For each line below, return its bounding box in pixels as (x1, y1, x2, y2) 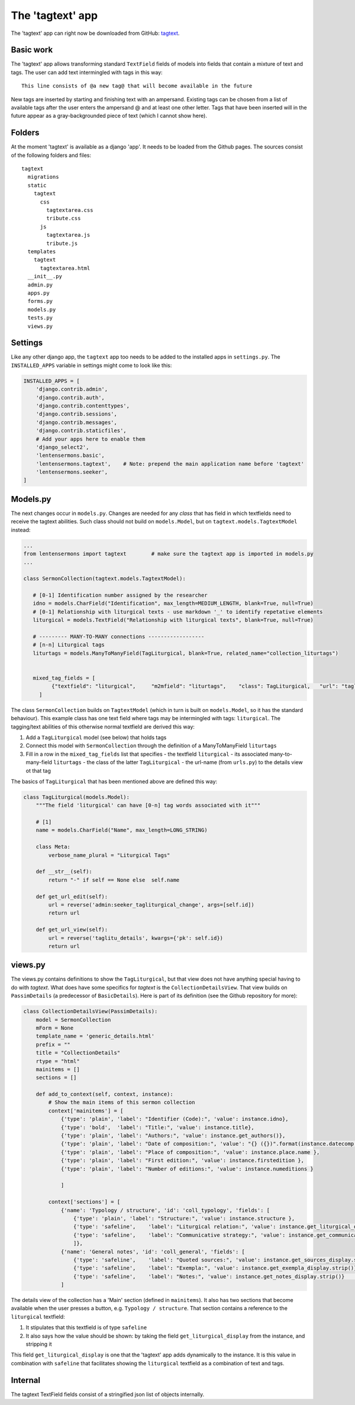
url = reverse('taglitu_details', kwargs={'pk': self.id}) (48, 934, 224, 941)
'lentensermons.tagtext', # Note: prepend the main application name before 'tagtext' (35, 460, 305, 467)
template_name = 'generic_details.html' (35, 1033, 155, 1040)
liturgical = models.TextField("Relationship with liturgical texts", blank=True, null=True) (33, 617, 314, 624)
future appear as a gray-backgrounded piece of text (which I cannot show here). (11, 112, 207, 120)
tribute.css (46, 215, 81, 222)
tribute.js (46, 240, 78, 247)
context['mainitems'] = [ (48, 1107, 124, 1114)
